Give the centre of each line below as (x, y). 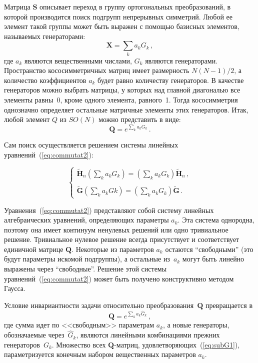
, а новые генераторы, (196, 325)
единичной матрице (34, 249)
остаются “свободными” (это (209, 249)
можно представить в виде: (140, 119)
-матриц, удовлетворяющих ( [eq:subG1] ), (177, 344)
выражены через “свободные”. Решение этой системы (85, 269)
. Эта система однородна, (216, 220)
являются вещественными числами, (78, 60)
